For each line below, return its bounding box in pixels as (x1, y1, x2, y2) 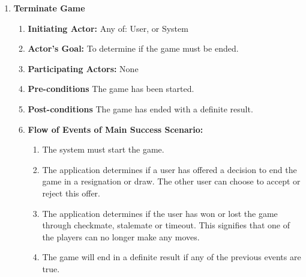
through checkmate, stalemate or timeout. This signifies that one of (42, 219, 290, 231)
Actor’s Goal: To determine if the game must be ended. (28, 42, 239, 55)
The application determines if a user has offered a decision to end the (42, 163, 297, 175)
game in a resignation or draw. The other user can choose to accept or (42, 175, 301, 187)
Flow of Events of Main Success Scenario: (28, 123, 203, 135)
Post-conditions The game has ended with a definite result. (28, 102, 253, 115)
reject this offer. (42, 186, 100, 199)
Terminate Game (13, 2, 85, 14)
